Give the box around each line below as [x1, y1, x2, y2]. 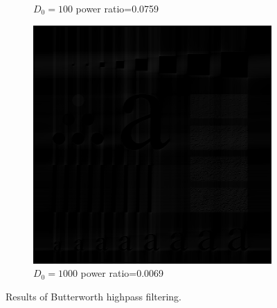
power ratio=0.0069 [80, 266, 164, 280]
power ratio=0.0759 [75, 1, 159, 15]
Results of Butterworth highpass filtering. [6, 289, 182, 303]
